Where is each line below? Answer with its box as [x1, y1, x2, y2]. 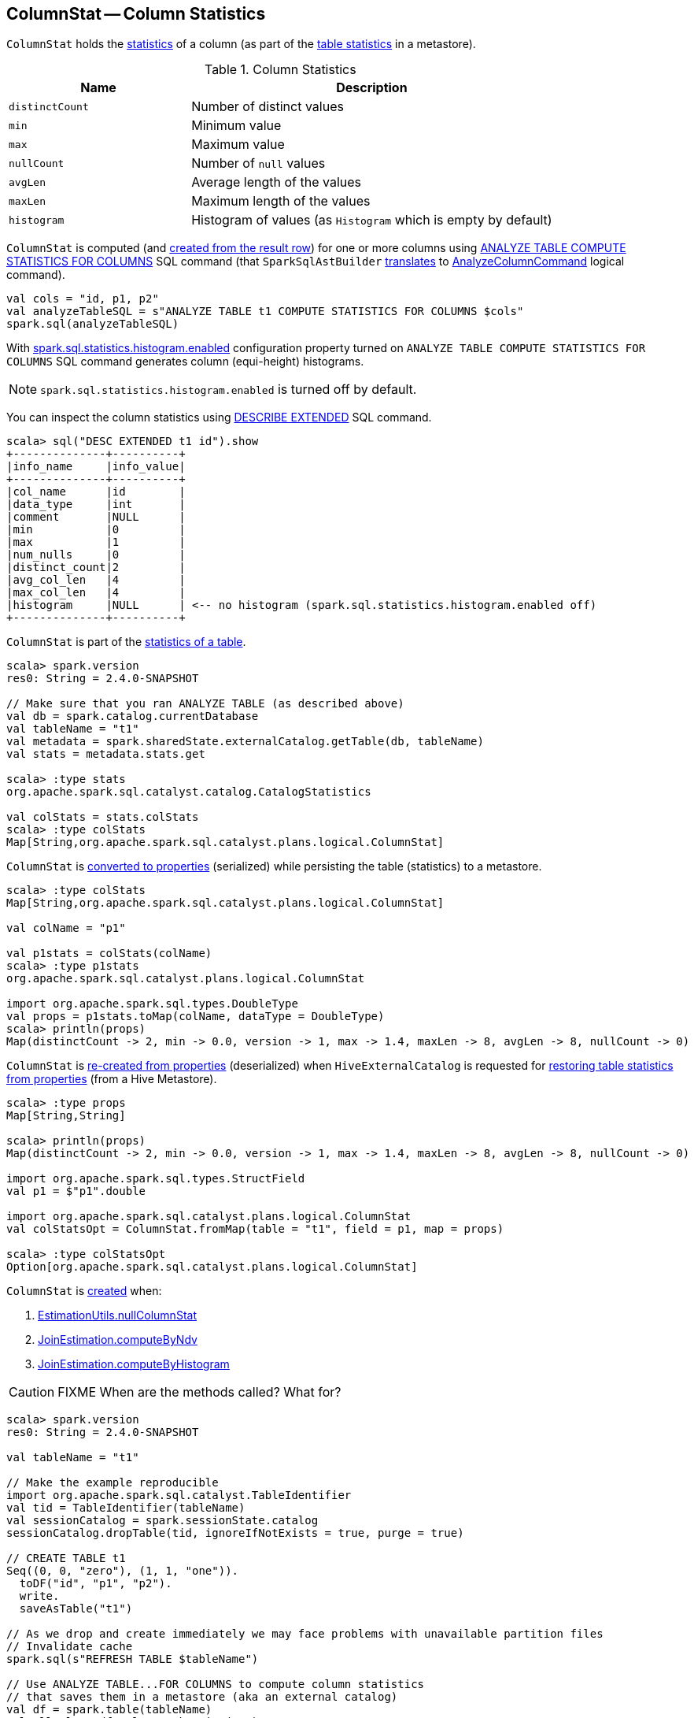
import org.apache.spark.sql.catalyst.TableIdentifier [6, 1489, 352, 1502]
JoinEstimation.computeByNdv [38, 1333, 197, 1347]
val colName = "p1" [6, 922, 126, 935]
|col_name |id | [6, 485, 186, 499]
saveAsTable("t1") [19, 1602, 133, 1616]
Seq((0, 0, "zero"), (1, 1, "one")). [6, 1564, 239, 1578]
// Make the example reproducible [6, 1476, 219, 1490]
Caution [9, 1384, 55, 1401]
